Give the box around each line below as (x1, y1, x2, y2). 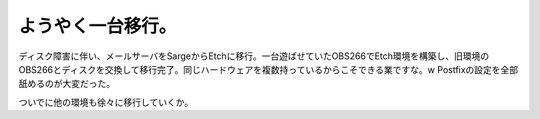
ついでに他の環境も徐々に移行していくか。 (18, 96, 194, 108)
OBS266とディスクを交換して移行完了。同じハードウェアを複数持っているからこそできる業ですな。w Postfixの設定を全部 (18, 63, 519, 75)
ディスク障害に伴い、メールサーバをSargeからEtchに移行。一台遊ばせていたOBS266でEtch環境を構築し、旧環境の (18, 50, 490, 62)
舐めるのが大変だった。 (18, 78, 115, 90)
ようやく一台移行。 (18, 15, 177, 37)
